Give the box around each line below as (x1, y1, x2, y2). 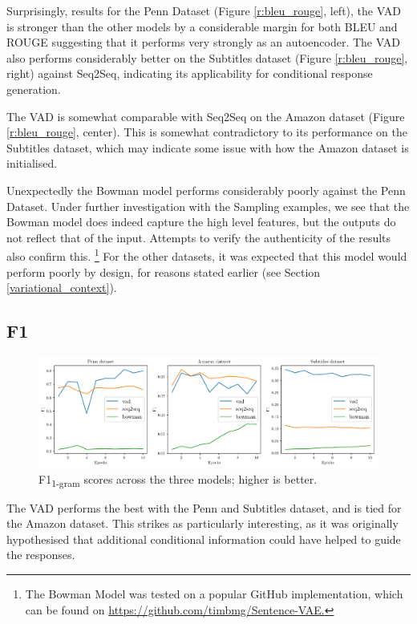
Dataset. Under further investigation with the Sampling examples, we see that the (6, 197, 410, 214)
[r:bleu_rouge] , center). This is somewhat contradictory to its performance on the (6, 124, 407, 140)
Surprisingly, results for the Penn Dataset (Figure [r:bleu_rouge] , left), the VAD (6, 2, 401, 18)
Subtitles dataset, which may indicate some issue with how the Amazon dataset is (6, 139, 409, 156)
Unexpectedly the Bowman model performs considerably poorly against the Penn (6, 181, 406, 198)
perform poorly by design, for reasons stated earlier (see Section (6, 263, 321, 280)
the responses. (6, 546, 75, 563)
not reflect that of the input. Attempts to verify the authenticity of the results (6, 229, 391, 245)
